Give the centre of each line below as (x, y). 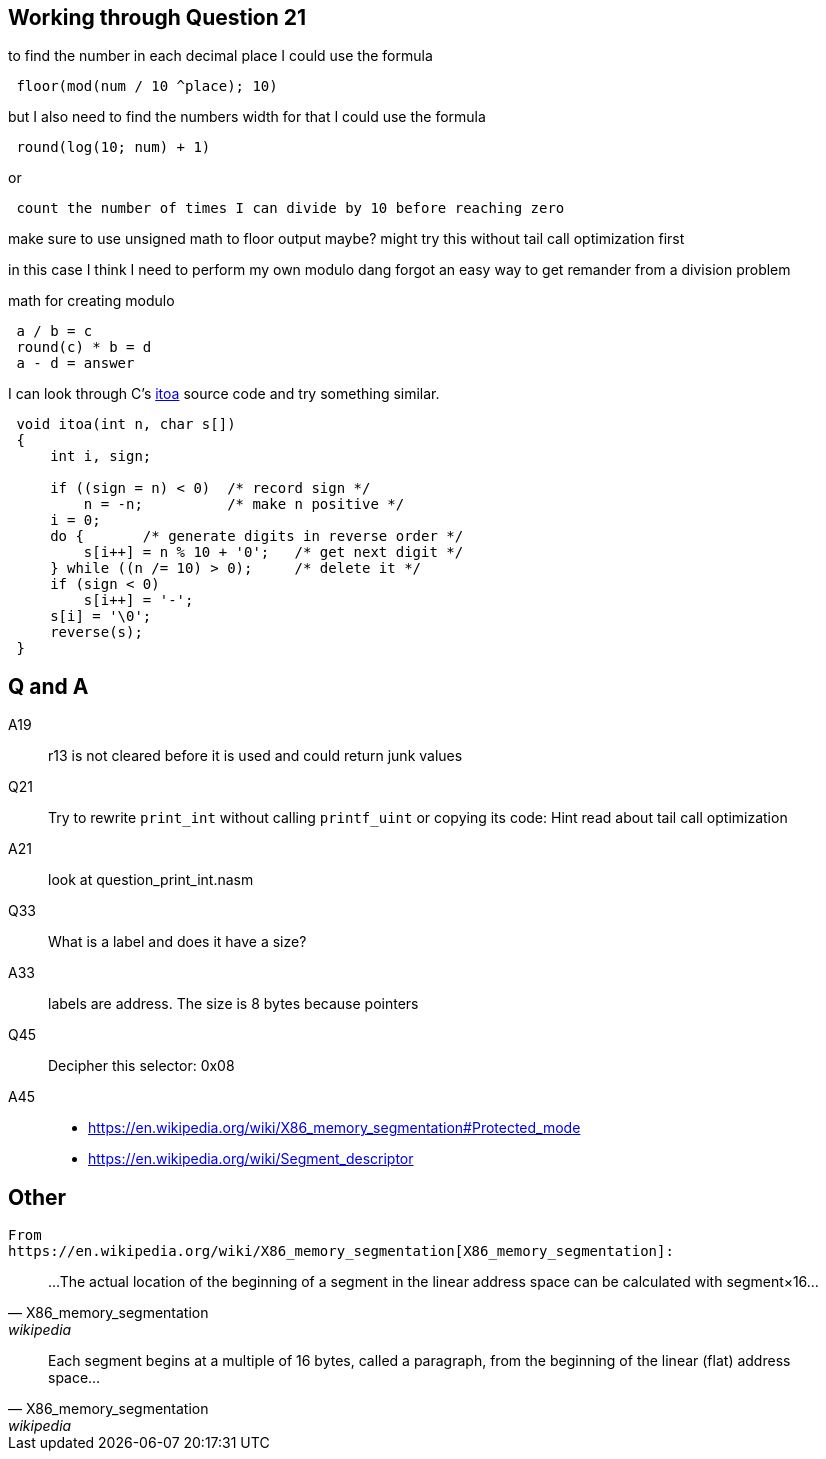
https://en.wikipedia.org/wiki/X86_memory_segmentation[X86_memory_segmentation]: (341, 1251)
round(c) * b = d (84, 347)
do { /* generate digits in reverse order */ (257, 536)
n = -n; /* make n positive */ (244, 504)
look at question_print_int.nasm (151, 880)
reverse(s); (96, 632)
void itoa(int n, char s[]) (126, 424)
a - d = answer (75, 363)
